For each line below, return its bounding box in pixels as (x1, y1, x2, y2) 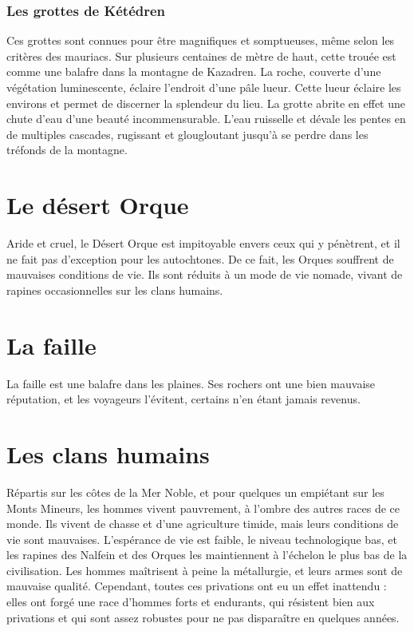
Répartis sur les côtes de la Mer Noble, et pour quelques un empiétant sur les (6, 483, 384, 500)
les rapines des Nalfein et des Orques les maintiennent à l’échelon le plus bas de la (6, 546, 408, 563)
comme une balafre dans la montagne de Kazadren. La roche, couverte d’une (6, 63, 381, 80)
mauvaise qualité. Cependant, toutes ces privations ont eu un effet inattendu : (6, 577, 387, 594)
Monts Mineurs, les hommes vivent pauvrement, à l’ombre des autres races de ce (6, 499, 400, 516)
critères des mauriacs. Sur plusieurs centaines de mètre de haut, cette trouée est (6, 47, 396, 64)
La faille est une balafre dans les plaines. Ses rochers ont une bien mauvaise (6, 375, 376, 391)
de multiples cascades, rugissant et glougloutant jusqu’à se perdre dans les (6, 125, 369, 142)
